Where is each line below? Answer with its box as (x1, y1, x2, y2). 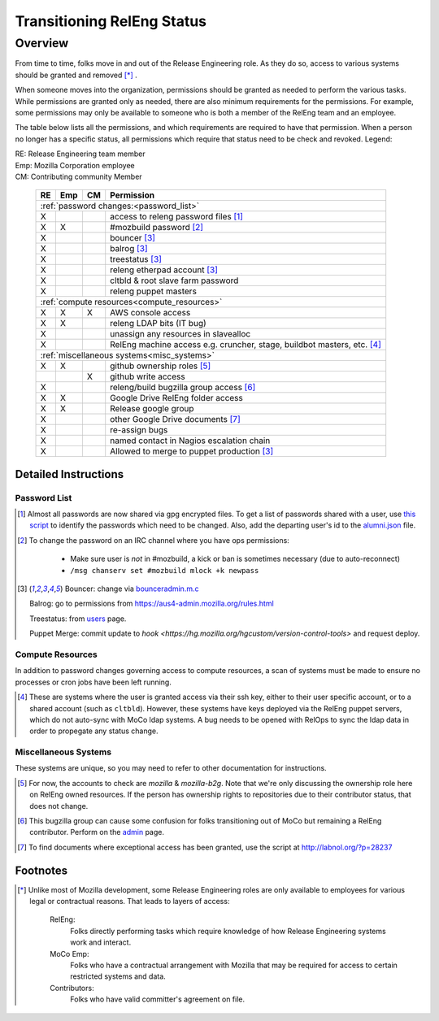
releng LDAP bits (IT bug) (110, 318, 206, 329)
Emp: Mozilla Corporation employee (15, 160, 135, 170)
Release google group (110, 403, 194, 415)
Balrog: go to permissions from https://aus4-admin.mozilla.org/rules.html (29, 598, 274, 609)
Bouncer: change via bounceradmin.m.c (64, 584, 199, 593)
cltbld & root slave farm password (110, 275, 239, 286)
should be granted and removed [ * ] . (15, 70, 137, 80)
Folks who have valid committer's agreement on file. (70, 994, 246, 1004)
